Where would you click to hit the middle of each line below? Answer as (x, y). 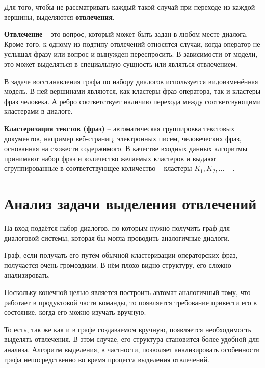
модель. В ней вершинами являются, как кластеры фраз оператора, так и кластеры (132, 91)
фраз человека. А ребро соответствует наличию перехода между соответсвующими (132, 101)
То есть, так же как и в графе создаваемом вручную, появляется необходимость (128, 329)
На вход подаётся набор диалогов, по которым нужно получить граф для (117, 228)
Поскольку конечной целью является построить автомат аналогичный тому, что (127, 292)
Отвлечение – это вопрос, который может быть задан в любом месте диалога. (126, 34)
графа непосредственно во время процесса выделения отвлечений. (107, 359)
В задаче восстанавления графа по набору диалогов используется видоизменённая (131, 81)
